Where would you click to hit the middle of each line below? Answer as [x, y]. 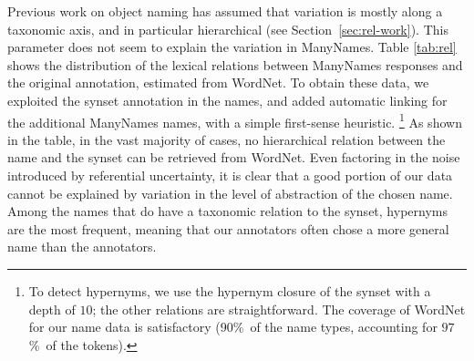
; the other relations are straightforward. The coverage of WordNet [279, 309]
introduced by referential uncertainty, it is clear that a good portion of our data [230, 175]
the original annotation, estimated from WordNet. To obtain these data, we [218, 83]
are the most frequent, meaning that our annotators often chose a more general [228, 228]
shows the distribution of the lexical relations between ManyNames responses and [235, 64]
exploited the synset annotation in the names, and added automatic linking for [227, 100]
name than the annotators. [82, 247]
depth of [52, 309]
